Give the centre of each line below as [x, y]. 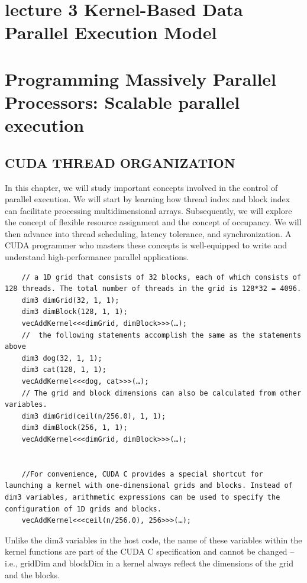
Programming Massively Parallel [141, 78]
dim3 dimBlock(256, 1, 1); [75, 428]
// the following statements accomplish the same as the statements [161, 335]
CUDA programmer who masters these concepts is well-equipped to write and [146, 245]
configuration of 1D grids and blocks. [83, 509]
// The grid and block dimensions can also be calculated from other [161, 393]
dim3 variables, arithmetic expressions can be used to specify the [143, 497]
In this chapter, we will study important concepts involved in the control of [141, 187]
